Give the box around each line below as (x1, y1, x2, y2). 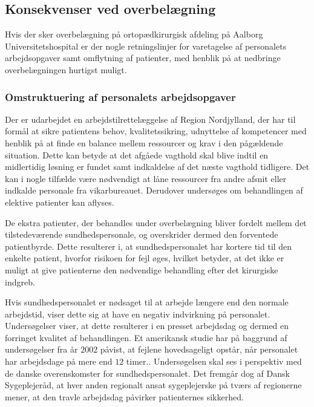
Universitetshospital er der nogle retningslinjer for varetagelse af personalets (5, 39, 287, 52)
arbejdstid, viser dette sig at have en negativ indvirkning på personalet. (5, 307, 270, 320)
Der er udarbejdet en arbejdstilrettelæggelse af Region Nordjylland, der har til (5, 112, 296, 125)
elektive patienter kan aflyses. (5, 195, 114, 208)
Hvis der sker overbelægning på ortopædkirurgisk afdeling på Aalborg (5, 28, 263, 41)
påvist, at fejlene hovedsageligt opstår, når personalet (100, 343, 298, 356)
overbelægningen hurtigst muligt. (5, 63, 127, 76)
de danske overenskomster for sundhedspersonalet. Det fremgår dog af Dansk (5, 366, 290, 379)
